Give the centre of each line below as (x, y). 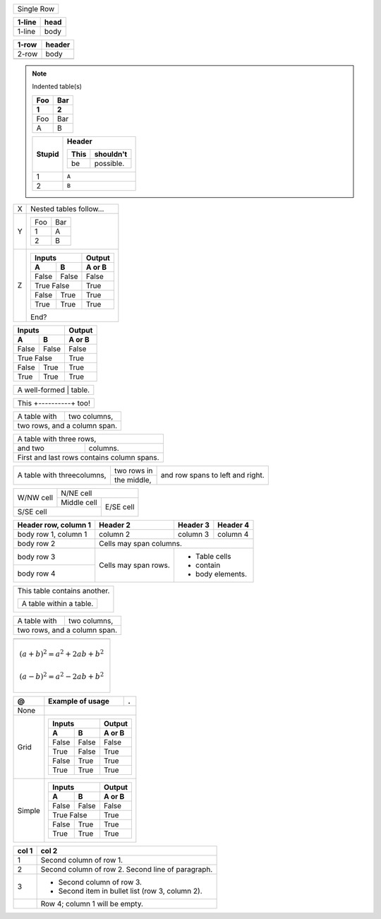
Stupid (48, 154)
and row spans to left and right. (212, 475)
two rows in (133, 470)
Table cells (213, 556)
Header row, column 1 (54, 525)
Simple (29, 810)
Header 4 (234, 525)
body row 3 (36, 557)
